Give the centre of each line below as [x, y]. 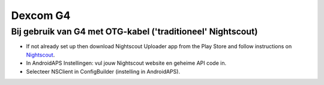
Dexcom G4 [41, 15]
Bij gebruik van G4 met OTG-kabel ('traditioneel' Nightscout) [134, 32]
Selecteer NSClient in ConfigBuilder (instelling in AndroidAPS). [103, 71]
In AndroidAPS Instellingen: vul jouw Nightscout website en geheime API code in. [126, 63]
